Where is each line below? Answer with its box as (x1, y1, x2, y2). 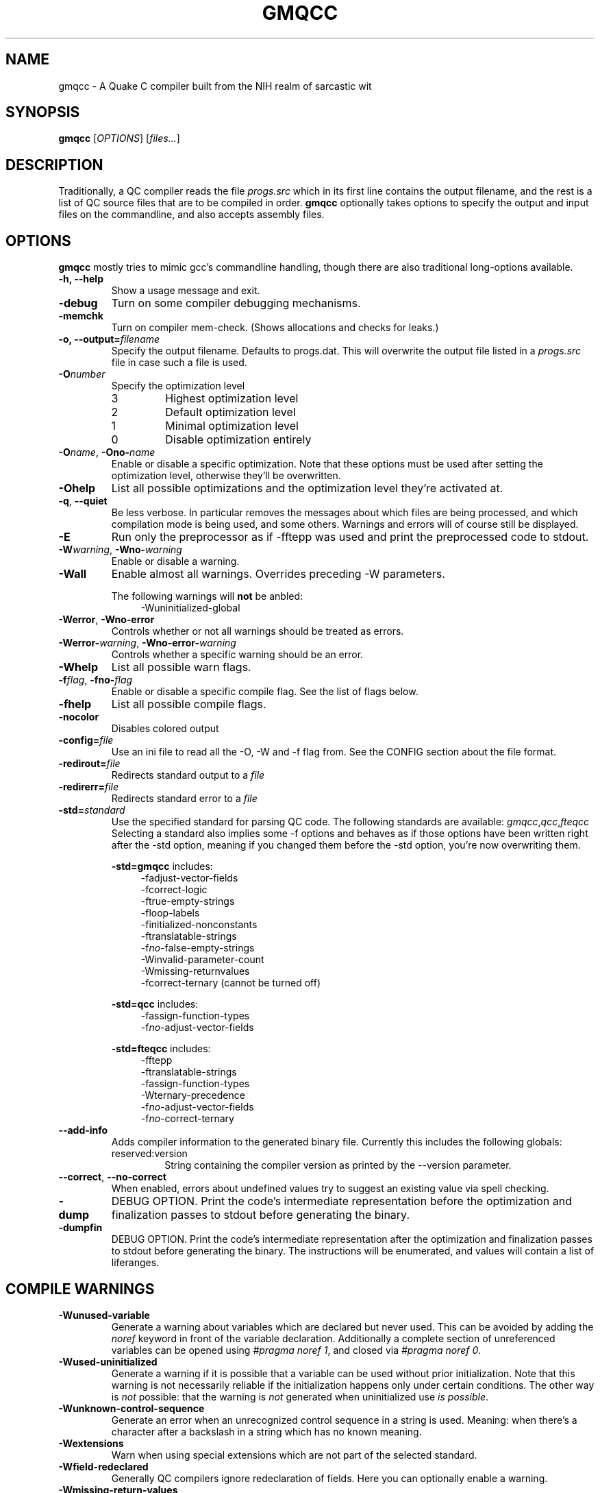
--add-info (58, 1124, 108, 1137)
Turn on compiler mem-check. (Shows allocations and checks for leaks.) (111, 321, 439, 334)
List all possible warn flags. (111, 660, 251, 675)
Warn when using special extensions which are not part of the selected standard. (111, 1448, 477, 1461)
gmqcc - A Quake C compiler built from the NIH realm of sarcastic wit (58, 80, 372, 92)
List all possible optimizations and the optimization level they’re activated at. (111, 481, 503, 496)
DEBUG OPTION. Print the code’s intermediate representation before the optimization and (111, 1194, 573, 1209)
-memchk (58, 310, 103, 322)
